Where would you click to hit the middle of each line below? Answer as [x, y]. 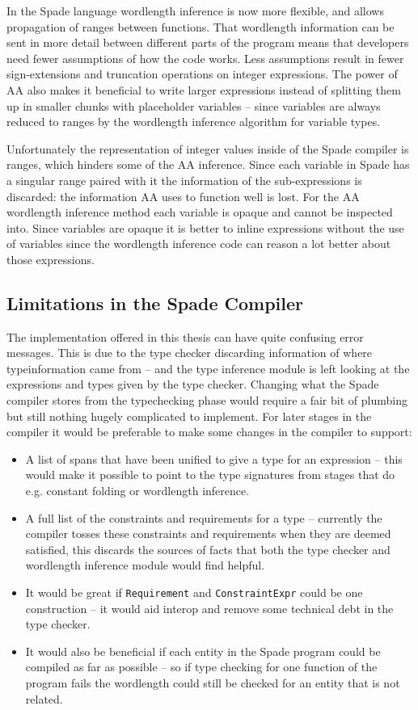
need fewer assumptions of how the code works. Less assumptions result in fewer [205, 58]
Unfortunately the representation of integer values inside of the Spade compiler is [208, 148]
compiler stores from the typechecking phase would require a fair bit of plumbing [207, 400]
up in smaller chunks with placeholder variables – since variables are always [194, 105]
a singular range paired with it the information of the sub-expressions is [184, 180]
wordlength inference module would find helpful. [145, 565]
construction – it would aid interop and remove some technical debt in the [209, 608]
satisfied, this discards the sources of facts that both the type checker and [208, 549]
